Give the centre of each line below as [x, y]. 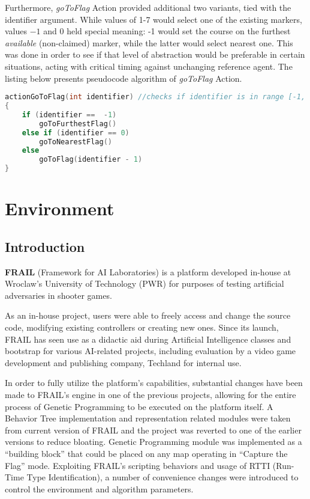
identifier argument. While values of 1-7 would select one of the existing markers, [154, 19]
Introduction [45, 246]
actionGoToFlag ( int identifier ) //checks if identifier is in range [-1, [155, 97]
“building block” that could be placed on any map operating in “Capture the [146, 453]
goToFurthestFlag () [78, 124]
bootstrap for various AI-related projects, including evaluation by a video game [151, 351]
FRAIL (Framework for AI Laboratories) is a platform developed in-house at [148, 271]
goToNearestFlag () [76, 142]
